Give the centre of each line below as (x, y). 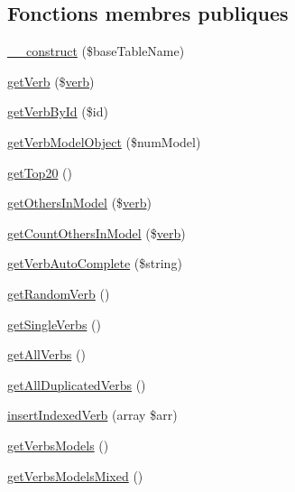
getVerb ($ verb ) (51, 81)
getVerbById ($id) (58, 111)
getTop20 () (40, 172)
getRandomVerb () (59, 293)
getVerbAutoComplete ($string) (95, 263)
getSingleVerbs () (54, 324)
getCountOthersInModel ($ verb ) (97, 232)
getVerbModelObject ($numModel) (104, 141)
